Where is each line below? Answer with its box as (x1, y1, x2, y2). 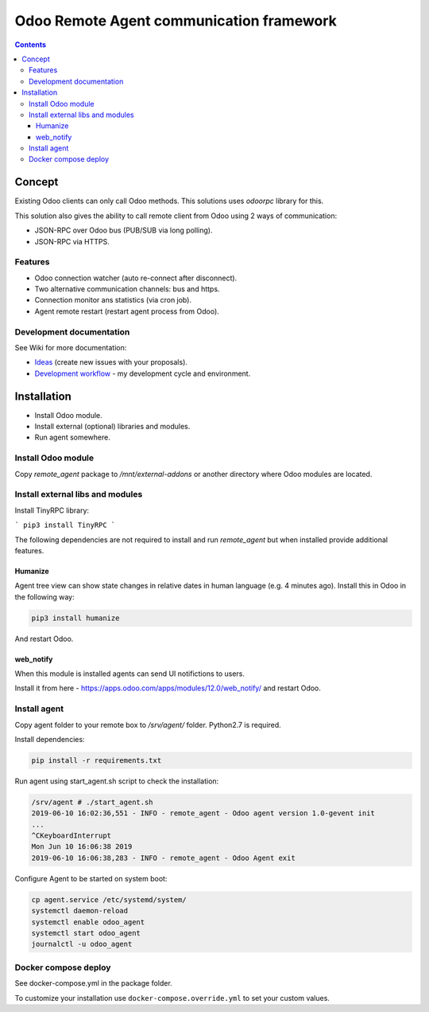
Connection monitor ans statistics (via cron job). (34, 295, 192, 305)
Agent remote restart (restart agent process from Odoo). (34, 307, 220, 316)
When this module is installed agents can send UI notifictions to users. (14, 669, 245, 678)
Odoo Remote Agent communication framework (14, 12, 338, 29)
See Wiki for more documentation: (14, 342, 127, 352)
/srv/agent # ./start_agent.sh (31, 797, 154, 807)
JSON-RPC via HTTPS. (34, 236, 110, 246)
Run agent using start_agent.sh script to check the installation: (14, 776, 219, 786)
